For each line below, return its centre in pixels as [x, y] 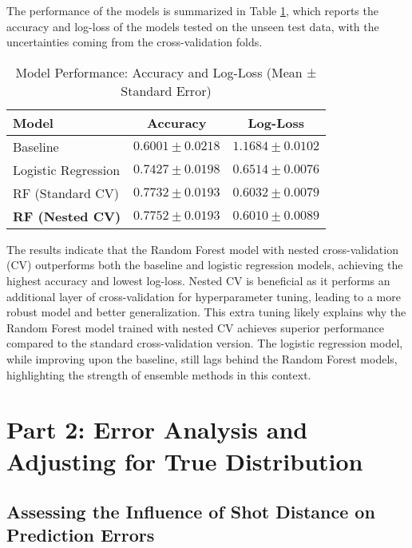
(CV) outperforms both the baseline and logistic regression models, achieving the [205, 265]
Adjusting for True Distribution [185, 461]
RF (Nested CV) [67, 216]
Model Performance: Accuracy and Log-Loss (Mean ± [166, 72]
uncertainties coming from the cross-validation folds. [135, 42]
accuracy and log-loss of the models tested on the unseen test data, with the [193, 26]
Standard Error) [166, 90]
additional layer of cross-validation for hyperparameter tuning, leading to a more [204, 296]
